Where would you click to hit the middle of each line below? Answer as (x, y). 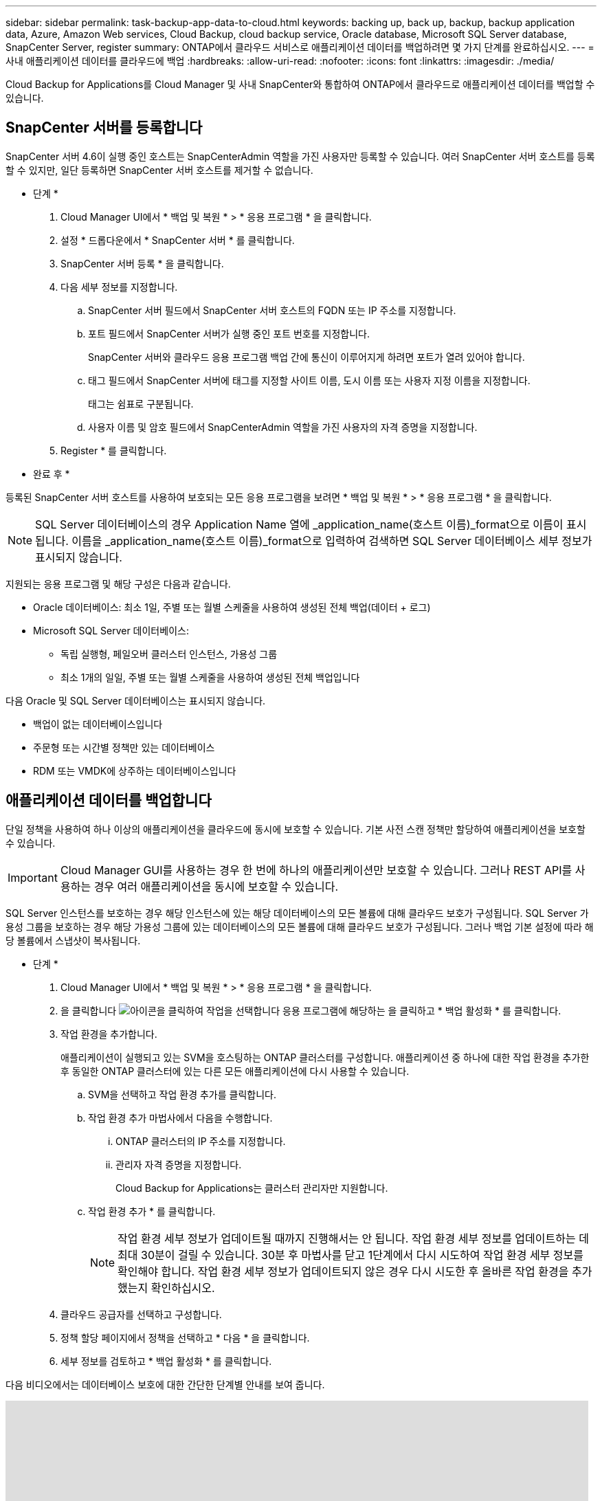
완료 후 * (52, 474)
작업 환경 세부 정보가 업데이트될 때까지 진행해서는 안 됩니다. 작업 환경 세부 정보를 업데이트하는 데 (353, 1238)
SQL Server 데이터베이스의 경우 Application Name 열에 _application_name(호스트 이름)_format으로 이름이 (299, 524)
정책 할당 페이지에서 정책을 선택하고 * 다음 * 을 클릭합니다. (185, 1337)
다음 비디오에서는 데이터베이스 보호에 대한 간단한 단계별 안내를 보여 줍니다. (165, 1384)
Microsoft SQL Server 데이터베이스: (111, 630)
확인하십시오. (183, 1288)
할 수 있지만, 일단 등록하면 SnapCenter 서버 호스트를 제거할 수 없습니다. (159, 170)
